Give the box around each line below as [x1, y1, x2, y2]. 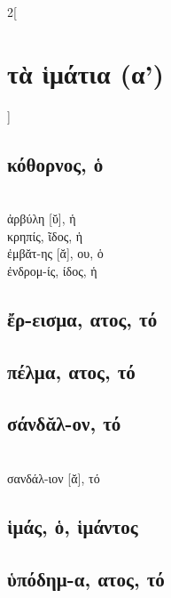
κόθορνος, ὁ [7, 149, 104, 177]
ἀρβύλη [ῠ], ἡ [7, 209, 76, 228]
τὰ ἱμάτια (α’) [7, 54, 164, 91]
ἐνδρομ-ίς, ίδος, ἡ [7, 261, 97, 279]
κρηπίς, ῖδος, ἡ [7, 226, 83, 245]
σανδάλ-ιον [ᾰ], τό [7, 468, 100, 487]
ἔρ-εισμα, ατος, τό [7, 304, 158, 332]
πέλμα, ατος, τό [7, 357, 136, 384]
